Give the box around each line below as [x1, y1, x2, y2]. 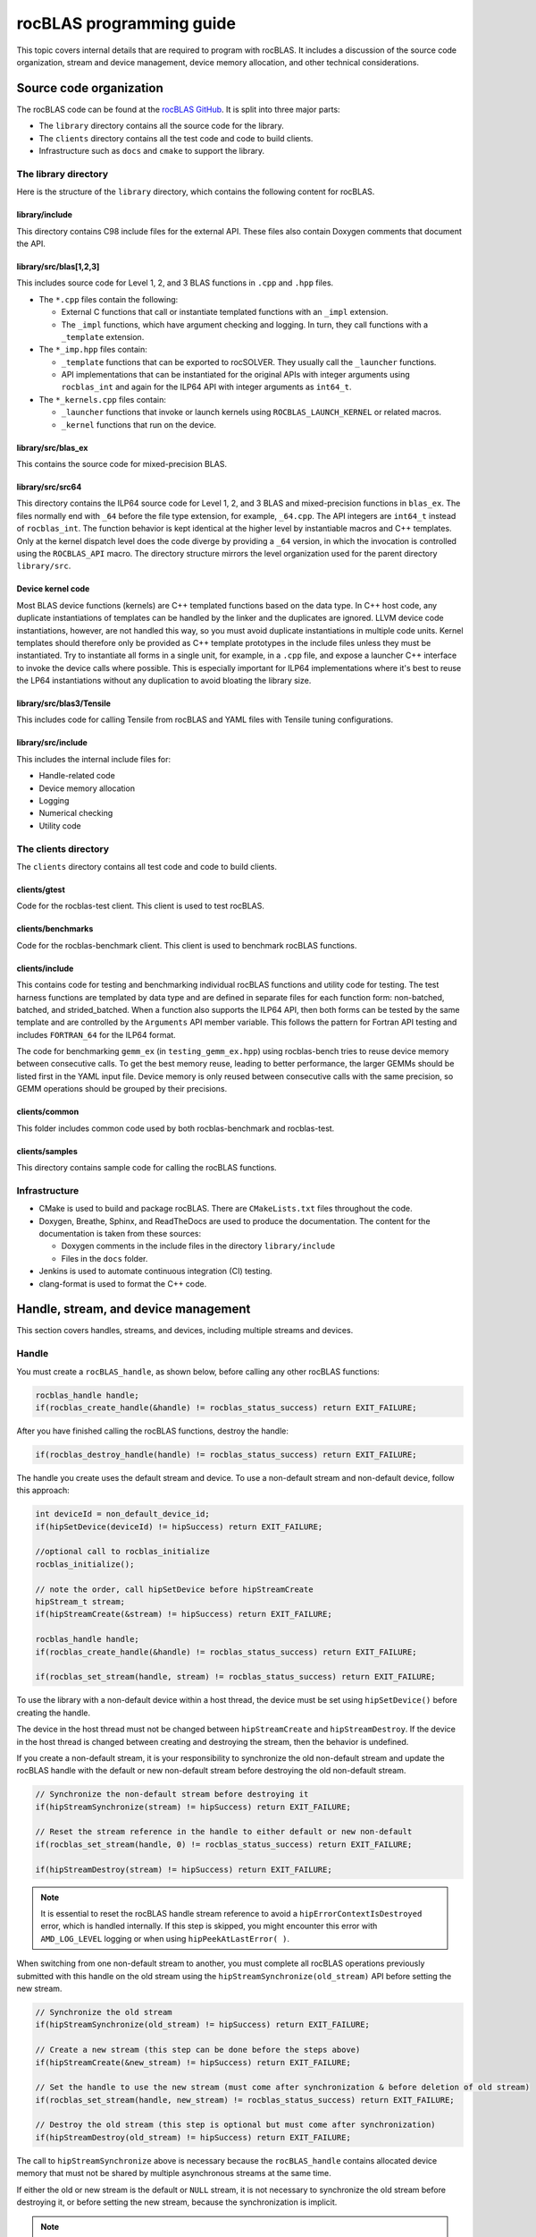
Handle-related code [38, 770, 115, 781]
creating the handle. [16, 1707, 91, 1718]
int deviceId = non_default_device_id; [35, 1509, 210, 1519]
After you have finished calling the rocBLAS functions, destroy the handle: [16, 1425, 289, 1436]
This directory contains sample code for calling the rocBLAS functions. [16, 1162, 277, 1173]
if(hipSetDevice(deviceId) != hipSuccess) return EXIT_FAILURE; [35, 1521, 323, 1532]
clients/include [16, 963, 74, 974]
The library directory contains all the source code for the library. [38, 121, 285, 132]
